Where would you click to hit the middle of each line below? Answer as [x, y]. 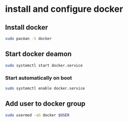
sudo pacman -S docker [28, 39]
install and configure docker [64, 9]
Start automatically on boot [39, 78]
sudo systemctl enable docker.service [45, 88]
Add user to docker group [45, 104]
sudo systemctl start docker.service [44, 65]
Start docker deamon [38, 54]
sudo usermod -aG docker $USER [37, 115]
